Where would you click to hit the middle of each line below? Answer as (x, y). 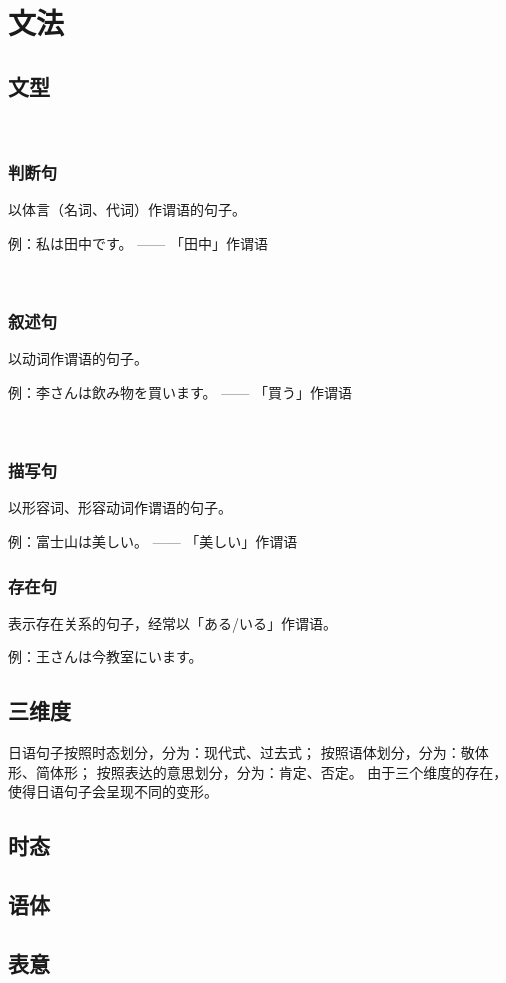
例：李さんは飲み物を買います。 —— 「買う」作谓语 (180, 391)
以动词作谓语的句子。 (78, 358)
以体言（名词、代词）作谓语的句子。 (127, 209)
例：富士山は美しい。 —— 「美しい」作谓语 (153, 540)
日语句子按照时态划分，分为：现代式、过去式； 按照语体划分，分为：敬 (241, 752)
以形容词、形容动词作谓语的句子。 (120, 507)
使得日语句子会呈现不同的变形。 (113, 791)
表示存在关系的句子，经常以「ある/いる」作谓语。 (172, 622)
